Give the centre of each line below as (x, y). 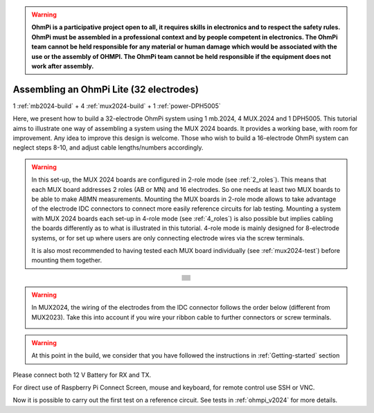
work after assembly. (63, 66)
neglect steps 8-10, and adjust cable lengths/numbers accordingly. (108, 148)
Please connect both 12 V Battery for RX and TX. (82, 375)
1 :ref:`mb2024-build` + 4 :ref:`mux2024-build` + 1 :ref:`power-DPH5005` (117, 106)
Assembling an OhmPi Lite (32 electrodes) (106, 89)
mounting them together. (67, 261)
